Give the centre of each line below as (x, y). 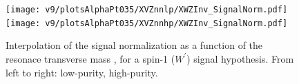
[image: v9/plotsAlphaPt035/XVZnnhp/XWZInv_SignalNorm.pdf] (147, 23)
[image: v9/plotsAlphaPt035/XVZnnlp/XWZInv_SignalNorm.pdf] (147, 10)
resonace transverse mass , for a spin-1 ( (90, 58)
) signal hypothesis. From (240, 58)
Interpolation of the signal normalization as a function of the (134, 45)
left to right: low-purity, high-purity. (82, 72)
